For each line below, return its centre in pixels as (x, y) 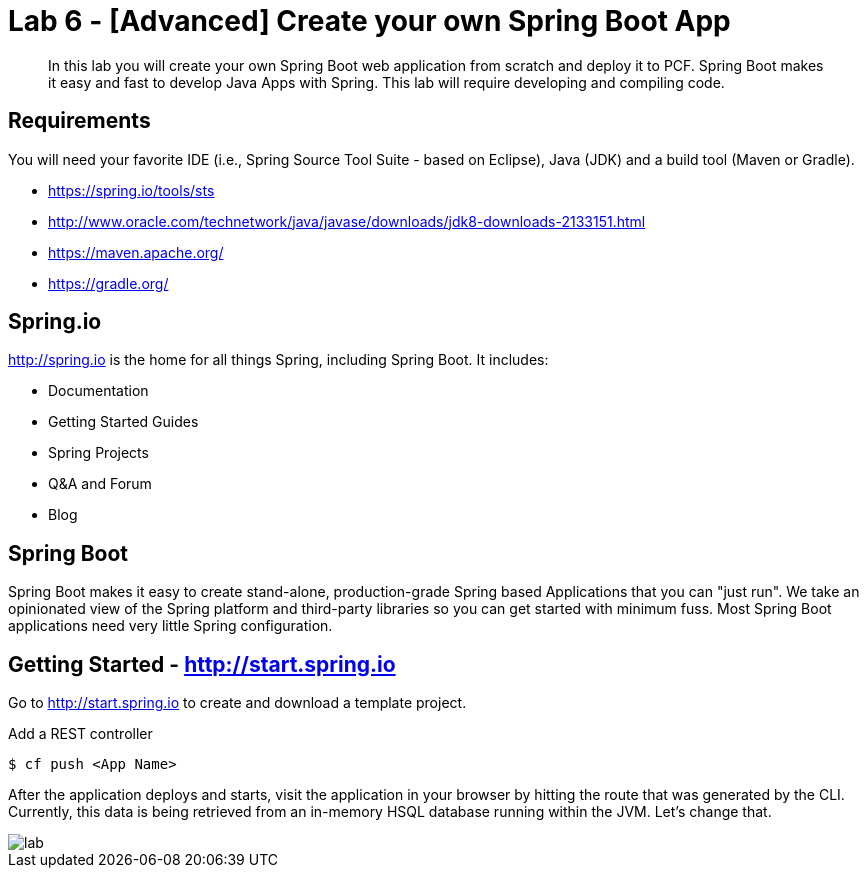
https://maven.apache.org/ (136, 252)
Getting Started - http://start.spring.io (202, 664)
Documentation (98, 391)
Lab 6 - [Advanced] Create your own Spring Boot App (369, 21)
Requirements (79, 121)
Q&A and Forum (100, 484)
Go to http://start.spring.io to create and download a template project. (237, 703)
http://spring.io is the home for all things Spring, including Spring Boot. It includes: (278, 360)
